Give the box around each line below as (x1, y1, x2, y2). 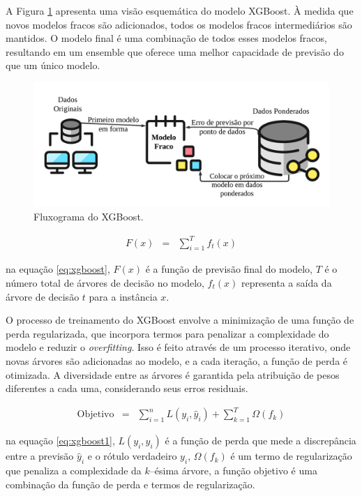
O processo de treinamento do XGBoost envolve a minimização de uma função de (6, 313, 354, 327)
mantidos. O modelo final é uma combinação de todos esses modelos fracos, (6, 31, 327, 45)
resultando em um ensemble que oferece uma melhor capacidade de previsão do (6, 44, 344, 59)
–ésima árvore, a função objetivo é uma (149, 463, 317, 478)
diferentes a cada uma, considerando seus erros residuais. (6, 381, 248, 396)
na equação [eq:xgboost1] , (6, 433, 115, 448)
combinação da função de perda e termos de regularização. (6, 476, 255, 491)
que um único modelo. (6, 58, 100, 73)
